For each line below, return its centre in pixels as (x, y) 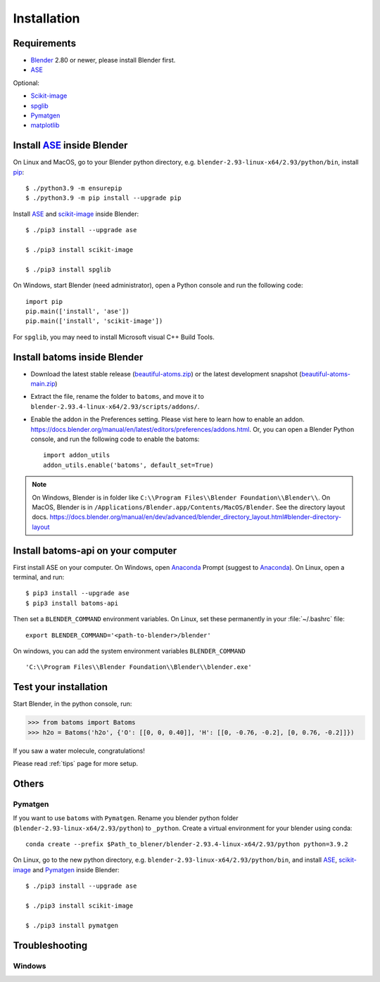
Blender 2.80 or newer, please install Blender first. (103, 60)
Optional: (26, 83)
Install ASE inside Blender (70, 145)
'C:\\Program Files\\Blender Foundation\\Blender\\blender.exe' (139, 667)
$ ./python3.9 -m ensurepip (74, 189)
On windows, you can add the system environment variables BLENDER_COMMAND (129, 651)
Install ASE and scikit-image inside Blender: (76, 214)
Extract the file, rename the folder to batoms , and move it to (117, 397)
